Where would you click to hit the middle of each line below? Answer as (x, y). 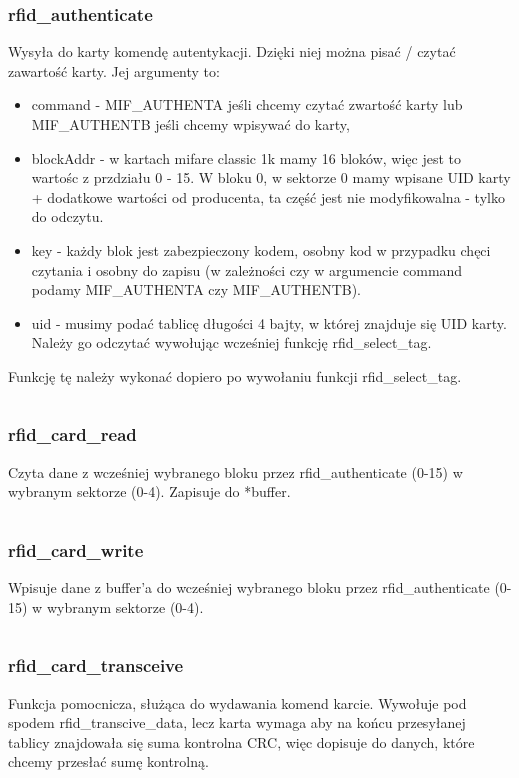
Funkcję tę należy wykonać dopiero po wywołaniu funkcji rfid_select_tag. (235, 375)
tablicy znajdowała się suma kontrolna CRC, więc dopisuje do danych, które (241, 741)
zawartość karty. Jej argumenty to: (114, 70)
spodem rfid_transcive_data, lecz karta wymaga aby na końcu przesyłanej (237, 722)
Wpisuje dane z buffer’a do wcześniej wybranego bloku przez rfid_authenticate (249, 587)
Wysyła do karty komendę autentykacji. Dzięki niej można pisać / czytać (232, 51)
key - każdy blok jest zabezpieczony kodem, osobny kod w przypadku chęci (261, 249)
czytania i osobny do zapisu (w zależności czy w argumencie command (247, 269)
